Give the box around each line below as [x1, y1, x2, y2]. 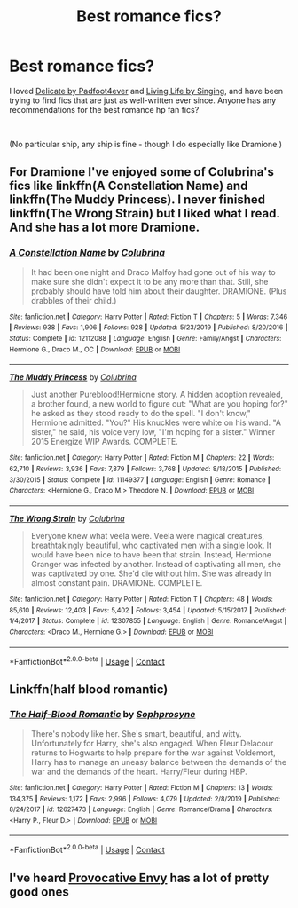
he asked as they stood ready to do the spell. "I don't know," [30, 408, 251, 419]
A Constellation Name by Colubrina [9, 247, 166, 259]
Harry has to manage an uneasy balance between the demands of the [30, 756, 286, 767]
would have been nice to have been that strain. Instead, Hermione [30, 549, 272, 560]
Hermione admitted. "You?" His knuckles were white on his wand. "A [30, 417, 282, 428]
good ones [9, 884, 69, 899]
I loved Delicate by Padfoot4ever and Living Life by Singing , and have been [9, 85, 284, 96]
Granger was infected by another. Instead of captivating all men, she [30, 558, 282, 569]
